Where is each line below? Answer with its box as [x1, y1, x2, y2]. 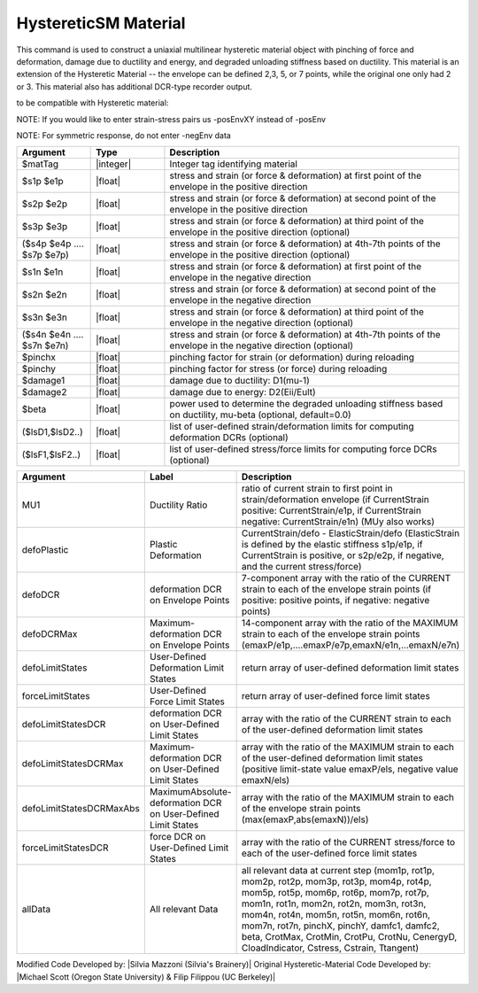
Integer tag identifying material [169, 158, 298, 170]
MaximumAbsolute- [149, 786, 232, 798]
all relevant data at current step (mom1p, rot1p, [241, 865, 436, 877]
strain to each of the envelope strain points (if [241, 583, 432, 595]
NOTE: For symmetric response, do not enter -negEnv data [16, 129, 232, 141]
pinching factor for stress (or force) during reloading [169, 363, 388, 376]
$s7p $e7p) [21, 249, 70, 261]
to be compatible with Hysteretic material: [16, 97, 169, 108]
